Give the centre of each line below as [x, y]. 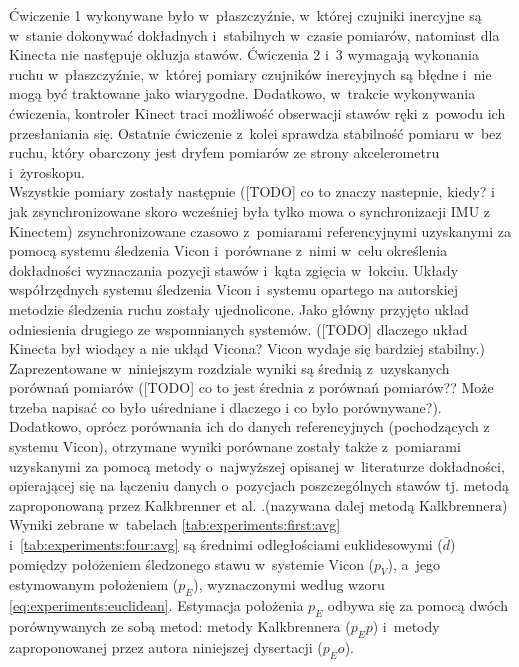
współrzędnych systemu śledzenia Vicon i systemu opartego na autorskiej [234, 289]
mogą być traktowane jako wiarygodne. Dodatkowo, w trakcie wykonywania [242, 93]
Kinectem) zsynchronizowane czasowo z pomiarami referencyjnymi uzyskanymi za [260, 230]
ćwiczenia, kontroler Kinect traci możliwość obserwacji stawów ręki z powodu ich [257, 112]
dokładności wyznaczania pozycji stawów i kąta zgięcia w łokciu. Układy [234, 269]
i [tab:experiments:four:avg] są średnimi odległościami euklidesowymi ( [226, 544]
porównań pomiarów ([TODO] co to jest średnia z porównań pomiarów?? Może [251, 387]
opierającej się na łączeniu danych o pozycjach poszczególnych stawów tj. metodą [259, 485]
